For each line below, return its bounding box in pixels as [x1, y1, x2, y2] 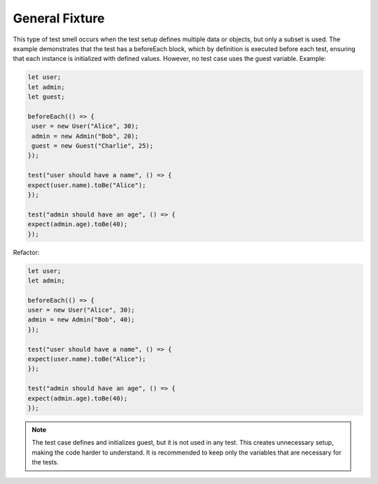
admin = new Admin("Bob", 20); [31, 132, 139, 140]
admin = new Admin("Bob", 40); [27, 316, 136, 324]
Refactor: [13, 248, 40, 256]
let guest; [27, 93, 65, 101]
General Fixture [13, 11, 105, 26]
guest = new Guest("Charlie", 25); [31, 142, 154, 150]
